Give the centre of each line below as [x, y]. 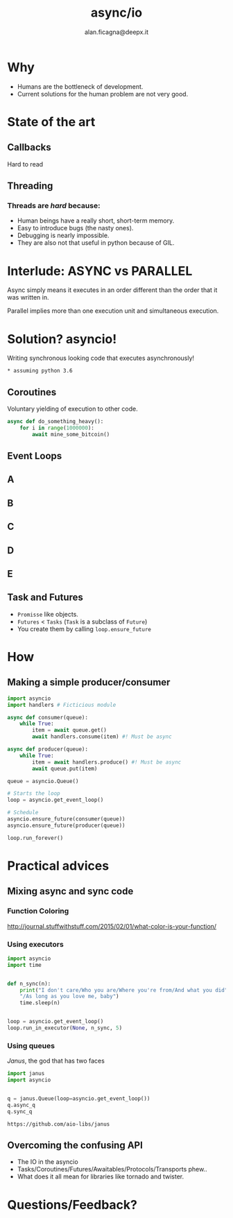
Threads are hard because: [54, 206]
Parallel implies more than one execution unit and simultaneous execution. [113, 311]
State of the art [51, 122]
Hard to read [25, 164]
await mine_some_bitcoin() [71, 434]
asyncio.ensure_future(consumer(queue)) [67, 819]
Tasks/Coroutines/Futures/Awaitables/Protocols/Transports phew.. [112, 1169]
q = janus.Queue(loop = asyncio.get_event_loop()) [79, 1098]
